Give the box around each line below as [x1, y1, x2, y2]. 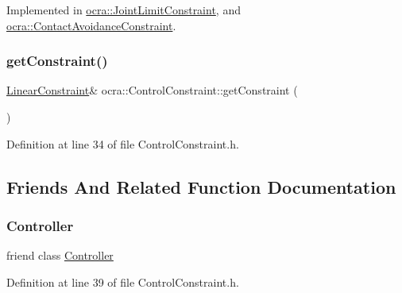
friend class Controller [6, 247, 114, 264]
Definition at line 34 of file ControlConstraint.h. [6, 135, 239, 152]
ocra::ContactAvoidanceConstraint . [6, 17, 176, 33]
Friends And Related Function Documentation [6, 174, 396, 199]
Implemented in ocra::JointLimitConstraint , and [6, 2, 241, 17]
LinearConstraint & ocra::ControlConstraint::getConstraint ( [6, 82, 298, 98]
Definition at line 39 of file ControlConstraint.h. [6, 273, 239, 290]
